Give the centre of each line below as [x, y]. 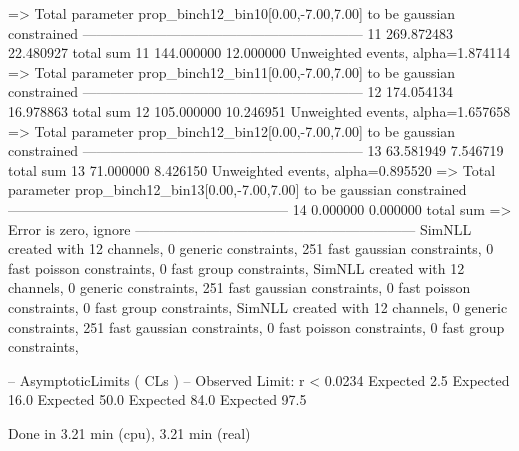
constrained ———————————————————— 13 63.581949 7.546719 [256, 150]
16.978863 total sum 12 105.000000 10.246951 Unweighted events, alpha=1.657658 [259, 110]
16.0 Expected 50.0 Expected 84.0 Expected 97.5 [157, 399]
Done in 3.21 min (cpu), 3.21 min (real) [129, 432]
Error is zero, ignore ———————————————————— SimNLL [240, 228]
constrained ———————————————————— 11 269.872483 [231, 32]
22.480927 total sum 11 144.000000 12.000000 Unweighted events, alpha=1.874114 [259, 52]
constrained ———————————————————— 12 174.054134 [231, 91]
